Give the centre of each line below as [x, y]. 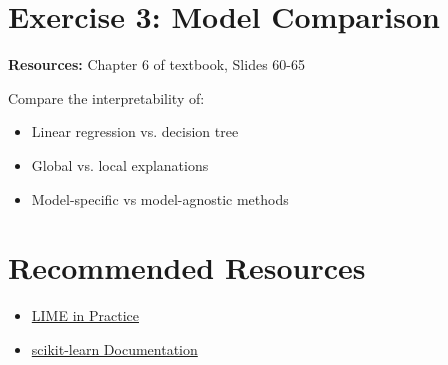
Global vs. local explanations [120, 164]
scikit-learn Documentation [114, 348]
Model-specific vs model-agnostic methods [160, 198]
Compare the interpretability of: [106, 97]
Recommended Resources [187, 267]
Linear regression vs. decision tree [135, 131]
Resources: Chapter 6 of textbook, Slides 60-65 [156, 64]
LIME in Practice [85, 315]
